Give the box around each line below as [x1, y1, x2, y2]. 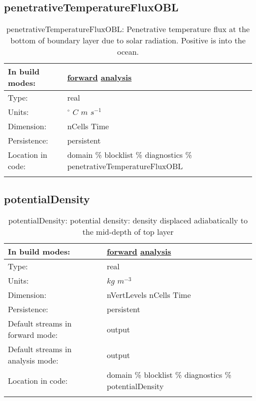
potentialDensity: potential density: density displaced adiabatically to [8, 215, 248, 226]
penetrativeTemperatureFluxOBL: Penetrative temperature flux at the [6, 23, 250, 35]
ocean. [117, 46, 139, 58]
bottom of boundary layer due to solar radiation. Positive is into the [10, 35, 246, 46]
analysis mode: [8, 355, 59, 366]
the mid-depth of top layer [82, 226, 174, 238]
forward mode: [8, 329, 58, 341]
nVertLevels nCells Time [106, 289, 191, 301]
